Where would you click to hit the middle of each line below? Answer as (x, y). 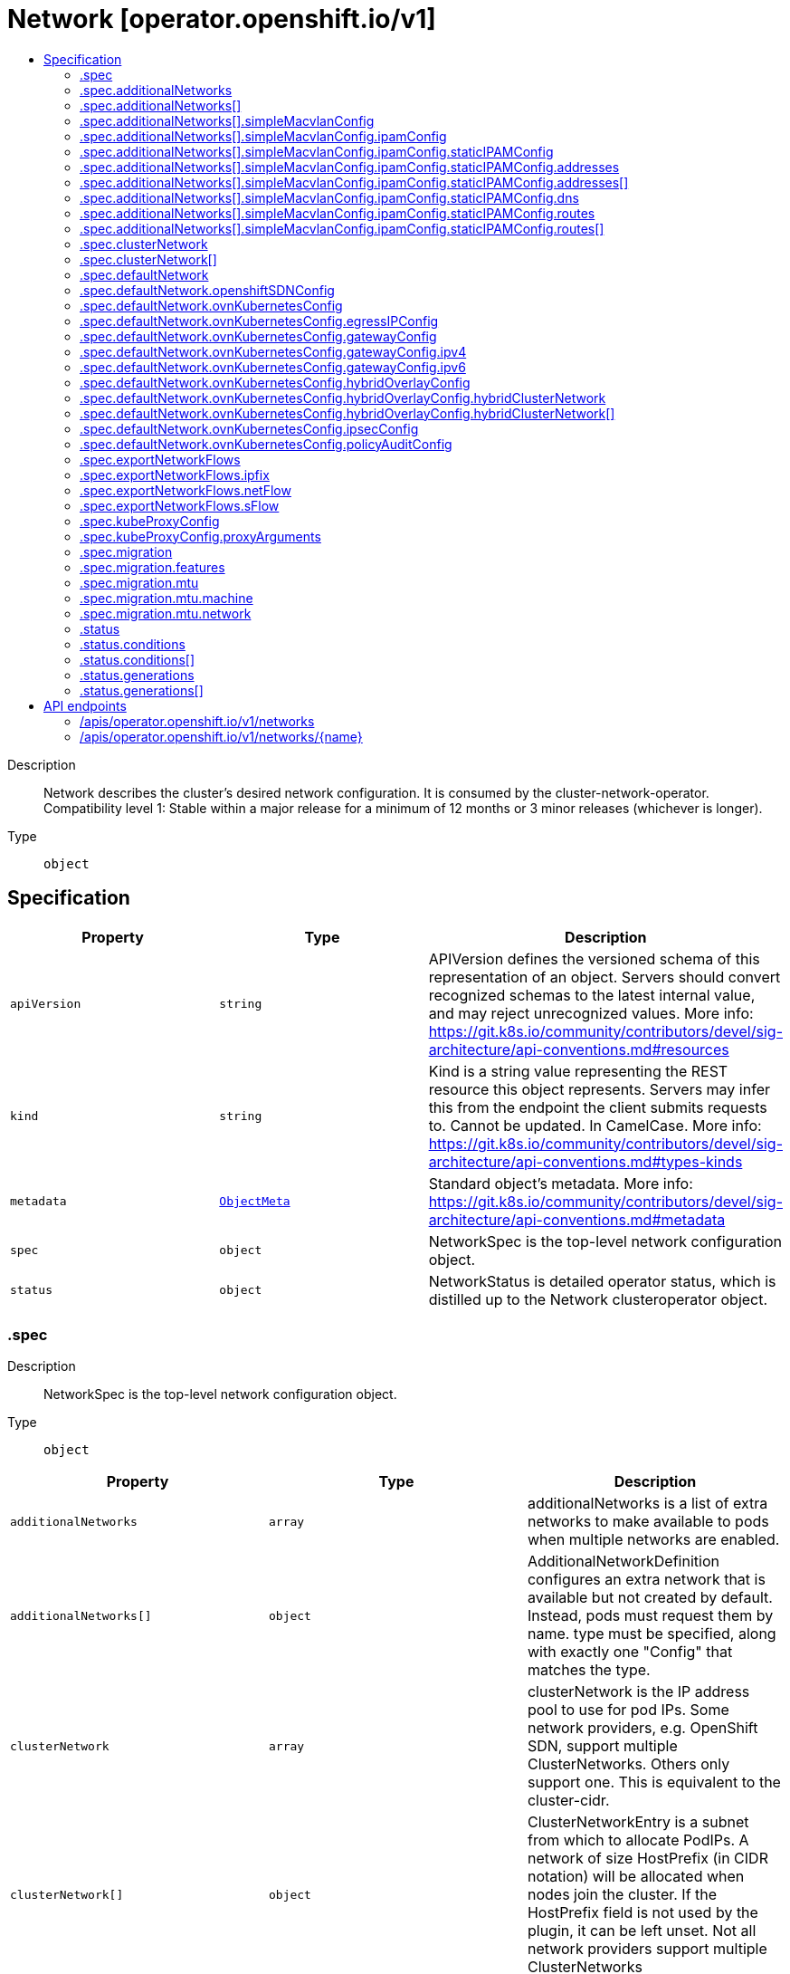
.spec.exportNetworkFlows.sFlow (180, 505)
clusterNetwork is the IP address (638, 1692)
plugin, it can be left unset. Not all (642, 1931)
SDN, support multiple (602, 1746)
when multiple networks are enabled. (653, 1540)
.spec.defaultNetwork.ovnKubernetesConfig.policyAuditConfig (266, 444)
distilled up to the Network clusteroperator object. (598, 1299)
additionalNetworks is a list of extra (647, 1504)
